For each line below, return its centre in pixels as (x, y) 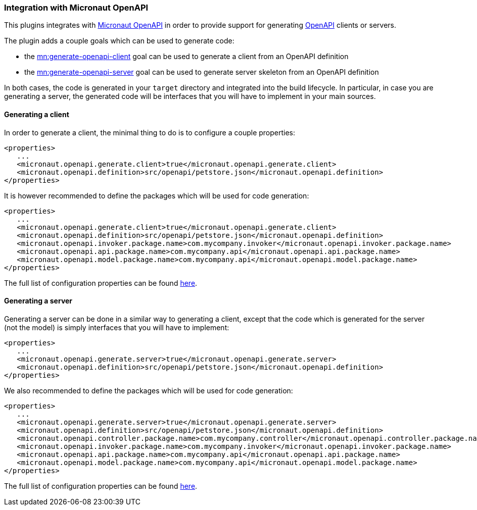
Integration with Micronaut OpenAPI (76, 8)
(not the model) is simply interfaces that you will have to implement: (117, 327)
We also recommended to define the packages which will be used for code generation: (149, 390)
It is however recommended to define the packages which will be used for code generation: (157, 195)
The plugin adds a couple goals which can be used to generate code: (119, 41)
